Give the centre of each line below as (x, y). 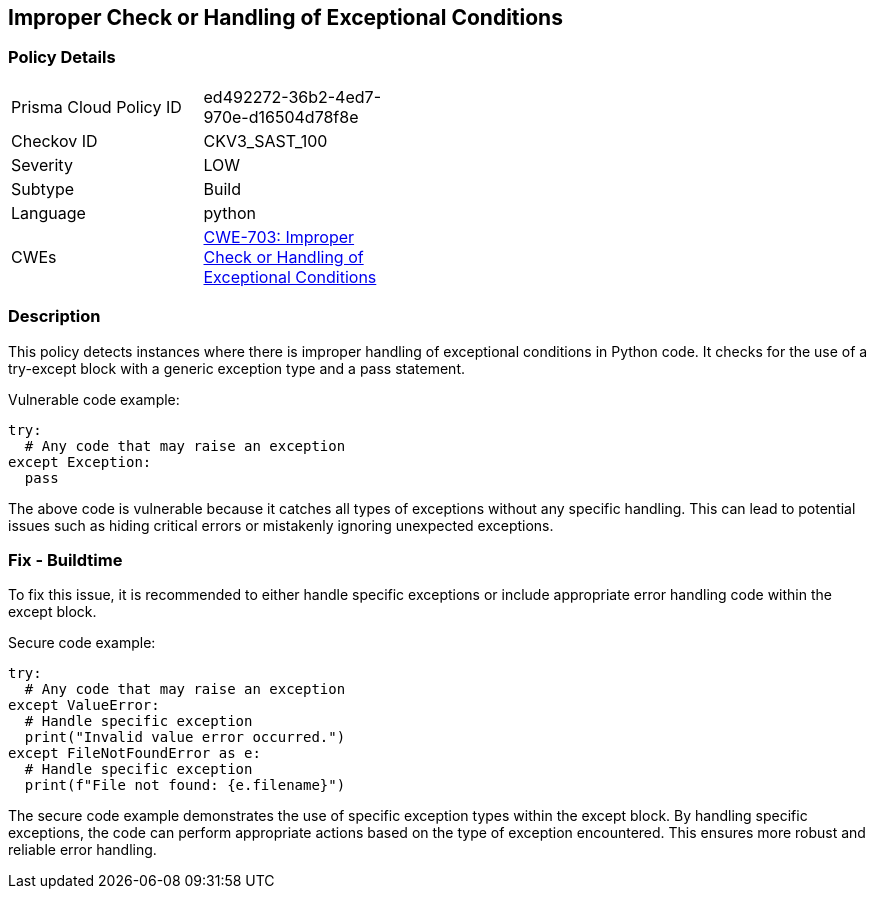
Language (48, 212)
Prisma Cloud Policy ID (96, 106)
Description (54, 316)
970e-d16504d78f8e (281, 116)
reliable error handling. (82, 850)
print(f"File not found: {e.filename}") (185, 785)
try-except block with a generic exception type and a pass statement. (237, 368)
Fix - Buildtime (65, 559)
